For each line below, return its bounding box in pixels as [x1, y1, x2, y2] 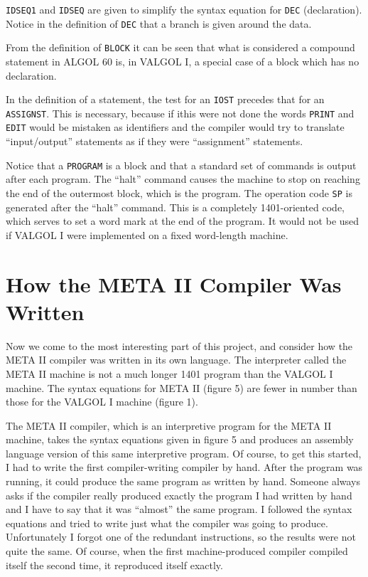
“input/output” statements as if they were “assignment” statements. [6, 134, 303, 149]
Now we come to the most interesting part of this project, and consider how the [6, 338, 353, 353]
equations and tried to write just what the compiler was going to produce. [6, 515, 328, 530]
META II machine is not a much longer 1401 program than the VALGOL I [6, 366, 333, 381]
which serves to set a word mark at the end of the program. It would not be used [6, 213, 359, 228]
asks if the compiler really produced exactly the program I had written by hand [6, 487, 352, 502]
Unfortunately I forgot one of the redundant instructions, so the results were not [6, 529, 356, 544]
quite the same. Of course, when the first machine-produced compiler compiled [6, 544, 348, 559]
